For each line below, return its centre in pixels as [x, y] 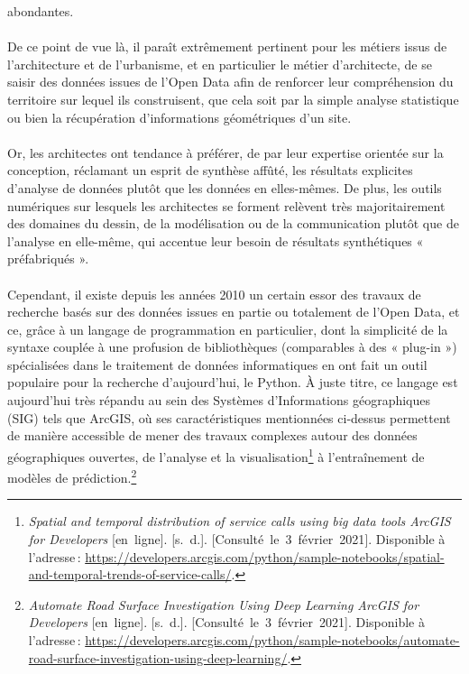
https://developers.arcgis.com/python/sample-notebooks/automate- [272, 639]
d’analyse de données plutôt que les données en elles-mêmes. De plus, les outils [225, 187]
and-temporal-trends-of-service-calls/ [130, 574]
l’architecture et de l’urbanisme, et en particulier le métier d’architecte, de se [220, 64]
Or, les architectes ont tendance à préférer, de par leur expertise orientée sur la [225, 152]
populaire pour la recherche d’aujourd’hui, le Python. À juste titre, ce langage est [233, 382]
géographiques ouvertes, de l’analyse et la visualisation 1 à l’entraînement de [216, 455]
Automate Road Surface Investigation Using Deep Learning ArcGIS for [224, 604]
